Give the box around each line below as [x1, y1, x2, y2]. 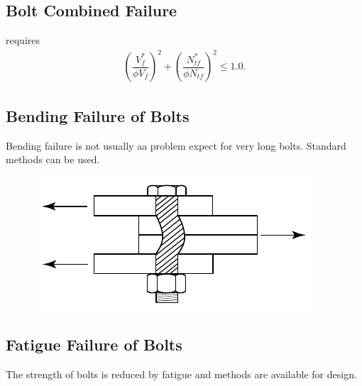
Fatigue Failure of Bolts [6, 333, 182, 355]
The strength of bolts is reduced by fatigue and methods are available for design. [6, 366, 357, 381]
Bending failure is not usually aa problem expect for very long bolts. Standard [6, 138, 346, 153]
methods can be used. [6, 152, 100, 167]
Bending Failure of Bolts [6, 104, 190, 126]
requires [6, 33, 40, 48]
